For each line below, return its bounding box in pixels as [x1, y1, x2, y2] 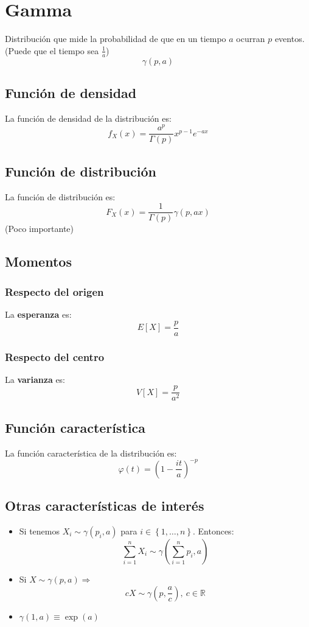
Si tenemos [19, 524, 60, 537]
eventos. [274, 32, 305, 45]
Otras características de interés [5, 496, 204, 515]
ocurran [236, 32, 265, 45]
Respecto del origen [5, 284, 104, 299]
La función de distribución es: [5, 190, 116, 203]
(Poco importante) [5, 222, 74, 235]
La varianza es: [5, 373, 66, 385]
